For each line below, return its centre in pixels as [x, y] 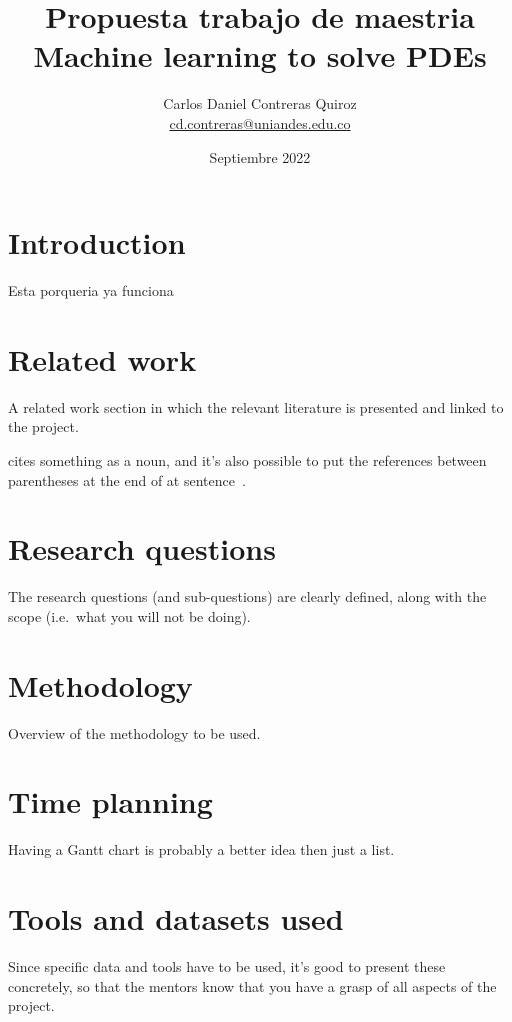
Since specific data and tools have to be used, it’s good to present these [227, 966]
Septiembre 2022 [260, 156]
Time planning [110, 801]
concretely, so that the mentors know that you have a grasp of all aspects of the [252, 985]
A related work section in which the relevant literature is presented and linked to [256, 406]
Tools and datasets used [176, 918]
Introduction [97, 242]
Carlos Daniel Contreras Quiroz [260, 103]
